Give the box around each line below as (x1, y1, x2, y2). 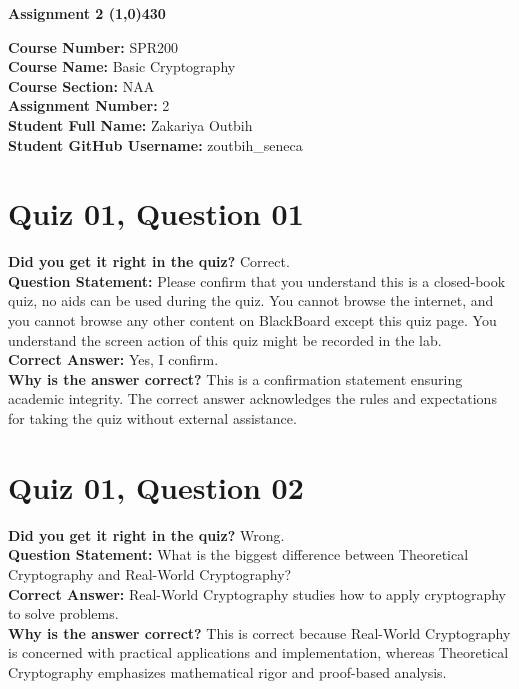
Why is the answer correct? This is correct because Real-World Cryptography (8, 622, 511, 643)
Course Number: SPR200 (8, 36, 179, 57)
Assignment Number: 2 (8, 95, 170, 116)
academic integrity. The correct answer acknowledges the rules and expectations (8, 388, 497, 409)
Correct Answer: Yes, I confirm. (8, 349, 219, 370)
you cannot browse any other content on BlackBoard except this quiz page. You (8, 310, 497, 331)
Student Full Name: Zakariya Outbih (8, 114, 253, 135)
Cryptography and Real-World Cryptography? (8, 563, 292, 584)
